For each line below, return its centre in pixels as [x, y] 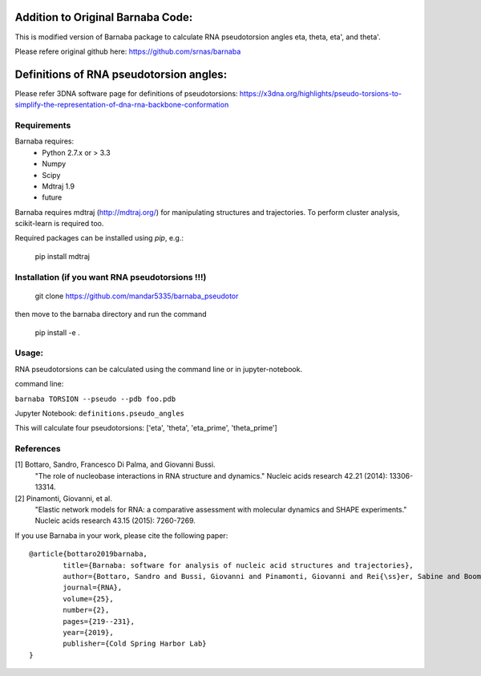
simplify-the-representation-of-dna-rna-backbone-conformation [122, 105]
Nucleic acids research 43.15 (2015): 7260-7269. [115, 520]
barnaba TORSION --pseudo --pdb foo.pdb [95, 399]
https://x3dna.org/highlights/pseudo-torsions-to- [321, 93]
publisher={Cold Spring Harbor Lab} [135, 644]
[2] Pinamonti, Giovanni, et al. [63, 498]
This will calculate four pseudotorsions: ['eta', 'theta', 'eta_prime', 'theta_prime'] [146, 428]
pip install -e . [57, 332]
